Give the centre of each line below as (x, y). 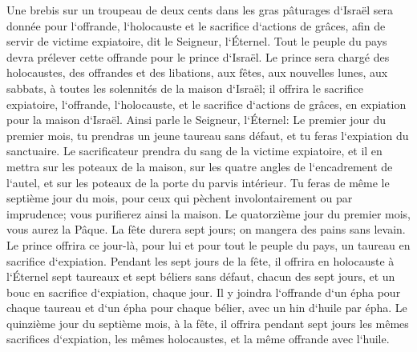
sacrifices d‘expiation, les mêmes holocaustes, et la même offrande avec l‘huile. (198, 339)
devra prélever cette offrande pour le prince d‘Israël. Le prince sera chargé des (198, 56)
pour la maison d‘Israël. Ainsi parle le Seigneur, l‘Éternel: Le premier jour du (196, 120)
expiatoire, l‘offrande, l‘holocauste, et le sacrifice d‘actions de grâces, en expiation (206, 104)
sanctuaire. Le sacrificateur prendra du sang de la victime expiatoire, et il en (194, 151)
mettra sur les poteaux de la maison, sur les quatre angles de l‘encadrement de (200, 166)
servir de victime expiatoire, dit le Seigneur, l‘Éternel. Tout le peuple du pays (197, 41)
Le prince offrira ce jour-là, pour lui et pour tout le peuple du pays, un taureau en (208, 244)
